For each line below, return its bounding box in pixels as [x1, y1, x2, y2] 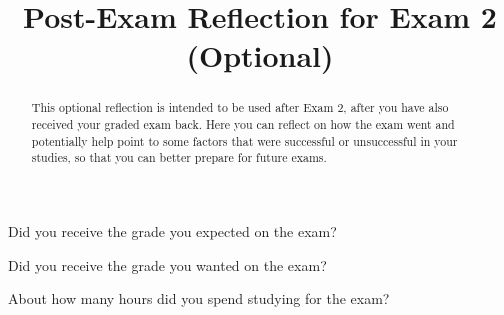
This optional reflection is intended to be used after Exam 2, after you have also [31, 99, 449, 116]
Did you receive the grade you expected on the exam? [8, 220, 337, 241]
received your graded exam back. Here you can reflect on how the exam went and [31, 116, 455, 133]
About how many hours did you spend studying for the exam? [8, 288, 390, 309]
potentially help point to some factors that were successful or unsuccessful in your [31, 132, 458, 149]
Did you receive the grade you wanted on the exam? [8, 254, 327, 275]
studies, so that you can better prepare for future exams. [31, 149, 327, 166]
